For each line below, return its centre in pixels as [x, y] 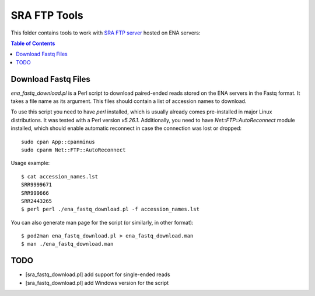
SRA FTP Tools [47, 15]
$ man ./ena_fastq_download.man [67, 244]
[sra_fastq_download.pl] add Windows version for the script [97, 283]
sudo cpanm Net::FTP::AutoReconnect [73, 150]
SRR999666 [35, 193]
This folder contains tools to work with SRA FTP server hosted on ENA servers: [106, 33]
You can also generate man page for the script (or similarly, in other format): [102, 222]
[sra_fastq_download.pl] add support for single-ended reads [98, 274]
